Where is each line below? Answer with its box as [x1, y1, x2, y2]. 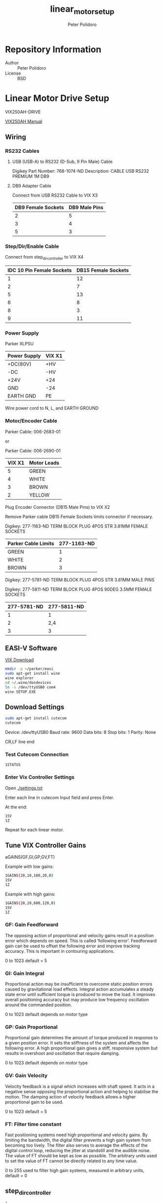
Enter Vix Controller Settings [5, 774, 75, 781]
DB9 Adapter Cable [12, 183, 51, 188]
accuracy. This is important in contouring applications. [5, 948, 115, 954]
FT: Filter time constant [5, 1121, 62, 1127]
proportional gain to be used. [5, 1099, 64, 1105]
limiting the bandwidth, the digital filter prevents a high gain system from [5, 1137, 151, 1143]
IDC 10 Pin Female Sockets [7, 267, 72, 273]
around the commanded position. [5, 1002, 72, 1008]
